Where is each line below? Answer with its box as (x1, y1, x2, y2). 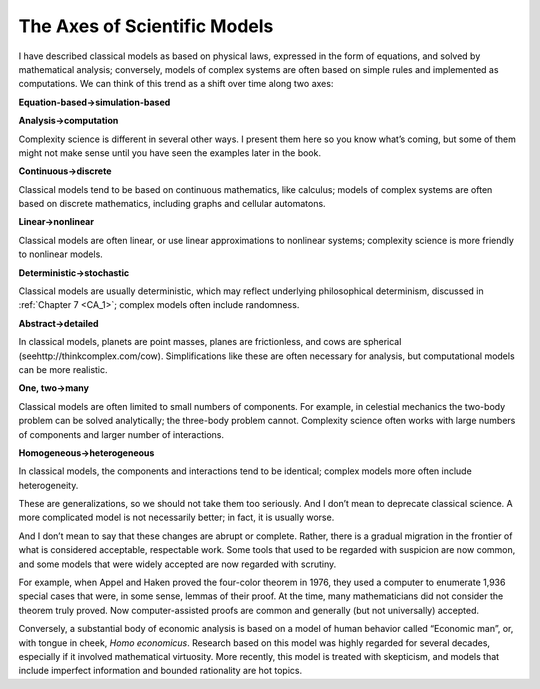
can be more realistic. (18, 363, 109, 375)
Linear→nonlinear (18, 216, 95, 228)
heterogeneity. (18, 479, 79, 491)
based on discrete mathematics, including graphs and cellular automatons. (18, 198, 326, 210)
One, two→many (18, 382, 90, 394)
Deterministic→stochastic (18, 266, 130, 279)
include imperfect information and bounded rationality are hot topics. (18, 665, 303, 677)
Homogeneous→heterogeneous (18, 446, 155, 459)
